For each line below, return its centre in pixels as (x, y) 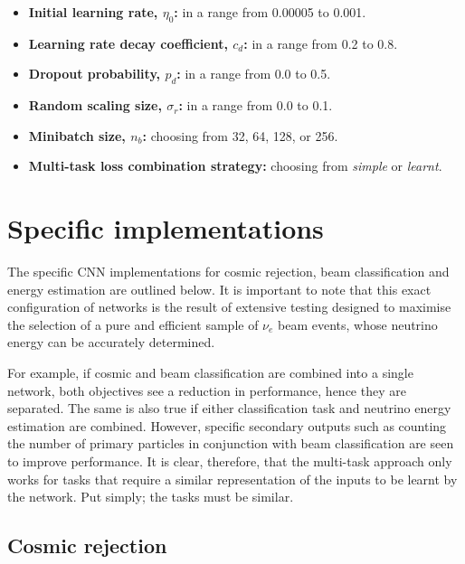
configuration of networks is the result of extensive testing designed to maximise (229, 307)
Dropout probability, (95, 74)
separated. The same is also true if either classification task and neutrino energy (229, 408)
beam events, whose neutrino (358, 324)
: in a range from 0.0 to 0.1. (256, 105)
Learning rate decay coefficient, (128, 43)
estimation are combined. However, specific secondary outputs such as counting (227, 425)
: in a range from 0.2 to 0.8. (321, 43)
